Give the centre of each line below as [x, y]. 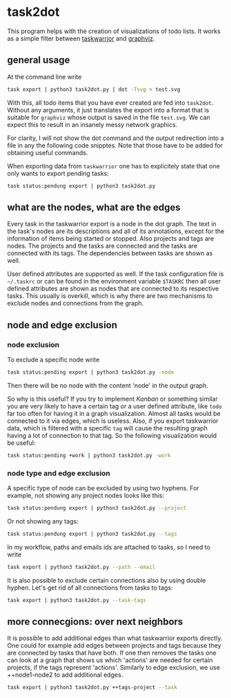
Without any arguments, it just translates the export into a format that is [108, 110]
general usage [39, 60]
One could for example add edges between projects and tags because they [114, 646]
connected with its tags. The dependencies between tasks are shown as [110, 253]
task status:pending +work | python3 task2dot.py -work [89, 455]
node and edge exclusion [62, 325]
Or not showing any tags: [43, 521]
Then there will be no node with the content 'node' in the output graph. [108, 385]
